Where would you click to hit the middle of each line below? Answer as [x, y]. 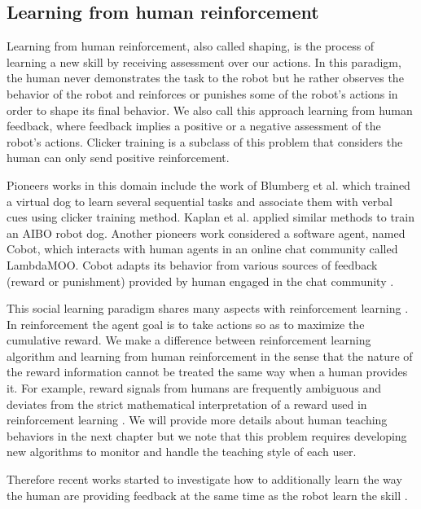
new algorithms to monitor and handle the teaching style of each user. [182, 452]
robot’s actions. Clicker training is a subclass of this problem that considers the [205, 141]
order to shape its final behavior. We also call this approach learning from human [210, 110]
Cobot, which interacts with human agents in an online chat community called [202, 249]
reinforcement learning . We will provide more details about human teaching [197, 420]
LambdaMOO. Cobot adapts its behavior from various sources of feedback [192, 264]
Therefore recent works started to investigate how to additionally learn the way [204, 479]
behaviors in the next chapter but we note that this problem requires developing [207, 435]
